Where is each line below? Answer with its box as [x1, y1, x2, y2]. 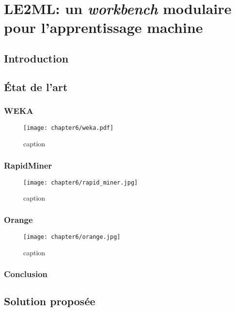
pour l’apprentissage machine [4, 17, 203, 37]
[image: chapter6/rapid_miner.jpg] [23, 179, 138, 186]
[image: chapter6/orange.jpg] [23, 233, 121, 241]
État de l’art [4, 79, 68, 94]
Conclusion [4, 268, 47, 280]
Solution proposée [4, 293, 95, 308]
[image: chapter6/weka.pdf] [23, 124, 114, 132]
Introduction [4, 50, 69, 65]
